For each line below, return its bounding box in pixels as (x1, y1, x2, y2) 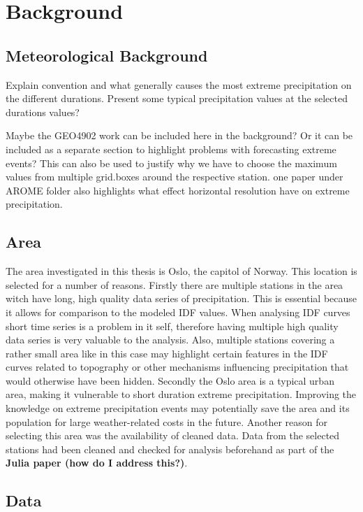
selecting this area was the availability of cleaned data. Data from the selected (6, 428, 340, 443)
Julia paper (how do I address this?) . (6, 455, 188, 470)
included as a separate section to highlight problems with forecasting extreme (6, 141, 336, 156)
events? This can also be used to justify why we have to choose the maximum (6, 155, 337, 170)
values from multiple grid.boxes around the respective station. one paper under (6, 169, 343, 184)
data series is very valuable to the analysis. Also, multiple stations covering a (6, 332, 335, 347)
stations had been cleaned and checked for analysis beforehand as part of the (6, 441, 334, 456)
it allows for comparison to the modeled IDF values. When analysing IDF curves (6, 304, 350, 319)
